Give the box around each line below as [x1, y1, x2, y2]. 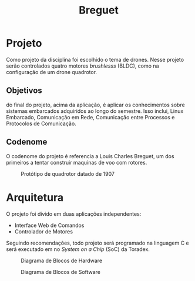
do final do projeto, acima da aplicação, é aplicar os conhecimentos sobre [6, 101, 185, 108]
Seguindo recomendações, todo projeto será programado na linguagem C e [6, 239, 189, 246]
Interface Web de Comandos [14, 222, 85, 229]
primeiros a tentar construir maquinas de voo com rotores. [6, 159, 147, 166]
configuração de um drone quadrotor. [6, 68, 97, 75]
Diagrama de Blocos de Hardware [21, 257, 103, 264]
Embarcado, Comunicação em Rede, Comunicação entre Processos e [6, 113, 175, 121]
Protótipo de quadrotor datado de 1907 [21, 170, 115, 177]
